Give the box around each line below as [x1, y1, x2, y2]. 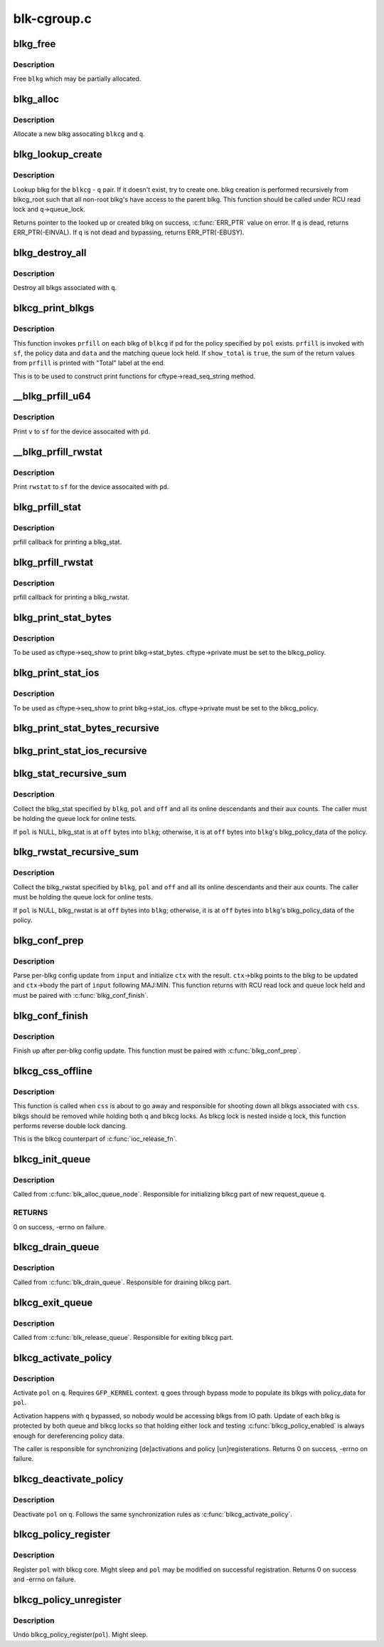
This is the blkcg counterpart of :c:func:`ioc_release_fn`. [13, 1135, 178, 1143]
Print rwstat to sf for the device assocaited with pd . [13, 482, 169, 491]
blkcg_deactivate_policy [13, 1473, 124, 1485]
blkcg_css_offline [13, 1065, 92, 1077]
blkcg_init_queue [13, 1153, 91, 1165]
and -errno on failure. [13, 1575, 76, 1584]
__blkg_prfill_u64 [13, 391, 92, 403]
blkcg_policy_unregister [13, 1594, 122, 1606]
